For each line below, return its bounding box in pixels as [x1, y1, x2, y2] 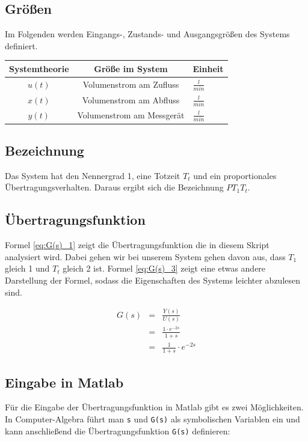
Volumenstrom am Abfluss [82, 93, 180, 106]
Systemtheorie [9, 62, 69, 75]
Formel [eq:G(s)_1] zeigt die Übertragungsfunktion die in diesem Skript [5, 239, 269, 251]
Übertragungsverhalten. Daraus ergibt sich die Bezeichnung [5, 181, 224, 193]
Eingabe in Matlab [5, 373, 124, 391]
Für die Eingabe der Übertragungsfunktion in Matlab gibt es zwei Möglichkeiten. [5, 401, 304, 413]
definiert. [5, 39, 38, 52]
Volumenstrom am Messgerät [77, 109, 185, 121]
